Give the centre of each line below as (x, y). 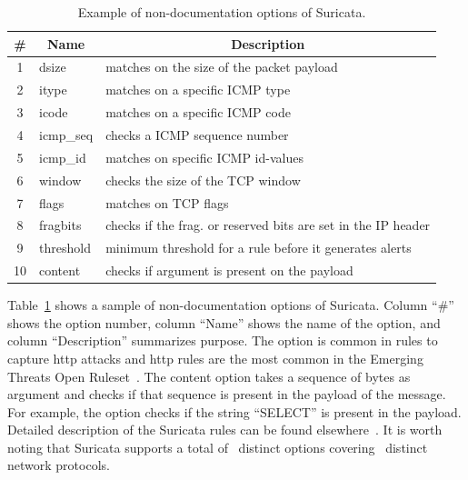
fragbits (60, 225)
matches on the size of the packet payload (222, 67)
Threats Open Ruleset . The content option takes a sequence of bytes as (209, 376)
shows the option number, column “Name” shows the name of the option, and (224, 322)
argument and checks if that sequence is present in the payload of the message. (227, 394)
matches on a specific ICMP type (198, 90)
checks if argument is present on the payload (229, 270)
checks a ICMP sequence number (197, 134)
